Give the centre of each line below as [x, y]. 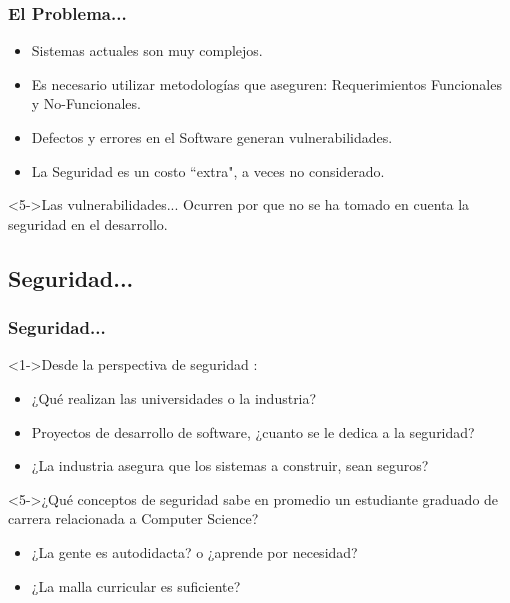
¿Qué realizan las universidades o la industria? [174, 397]
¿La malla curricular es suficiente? [136, 585]
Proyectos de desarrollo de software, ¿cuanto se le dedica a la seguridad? [253, 431]
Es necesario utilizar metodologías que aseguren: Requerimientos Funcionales [266, 83]
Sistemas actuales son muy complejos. [147, 50]
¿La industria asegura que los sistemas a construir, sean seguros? [230, 465]
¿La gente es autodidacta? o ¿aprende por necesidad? [194, 551]
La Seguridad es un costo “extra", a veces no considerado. [208, 170]
